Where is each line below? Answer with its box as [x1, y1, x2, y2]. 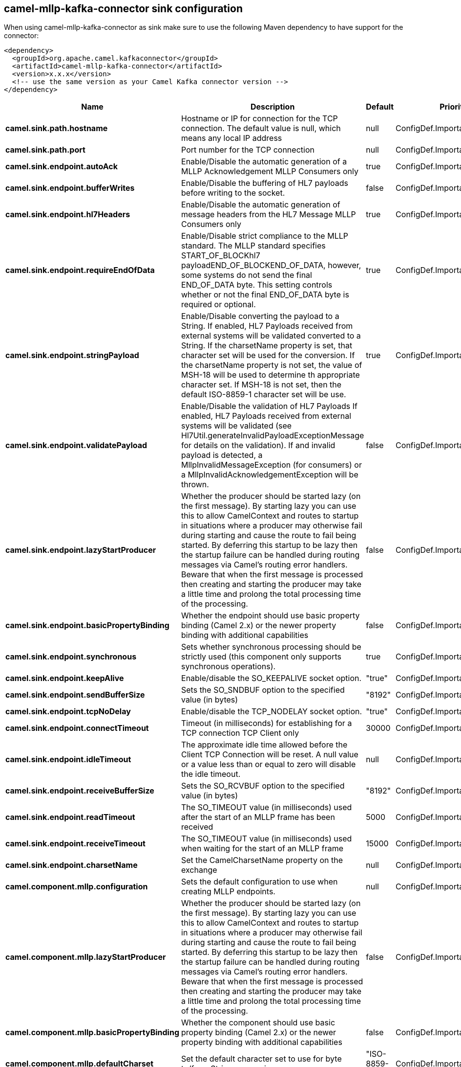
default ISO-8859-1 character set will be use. [181, 389, 346, 400]
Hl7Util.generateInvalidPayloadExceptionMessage [181, 431, 364, 441]
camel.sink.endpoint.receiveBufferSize [5, 786, 154, 796]
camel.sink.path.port [5, 145, 85, 155]
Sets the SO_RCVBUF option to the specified [181, 781, 345, 791]
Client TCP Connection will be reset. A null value [181, 749, 358, 760]
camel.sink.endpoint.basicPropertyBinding [5, 620, 169, 631]
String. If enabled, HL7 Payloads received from [181, 321, 353, 331]
